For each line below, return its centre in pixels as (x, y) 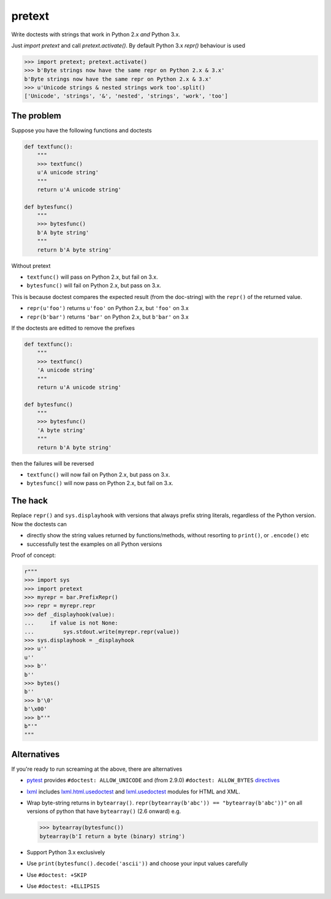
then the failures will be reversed (53, 463)
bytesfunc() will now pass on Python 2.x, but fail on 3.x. (100, 483)
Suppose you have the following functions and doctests (82, 130)
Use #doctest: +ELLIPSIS (63, 886)
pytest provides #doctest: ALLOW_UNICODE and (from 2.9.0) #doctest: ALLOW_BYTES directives (153, 780)
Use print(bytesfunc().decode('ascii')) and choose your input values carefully (137, 863)
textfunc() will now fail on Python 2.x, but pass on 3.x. (98, 475)
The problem (36, 116)
